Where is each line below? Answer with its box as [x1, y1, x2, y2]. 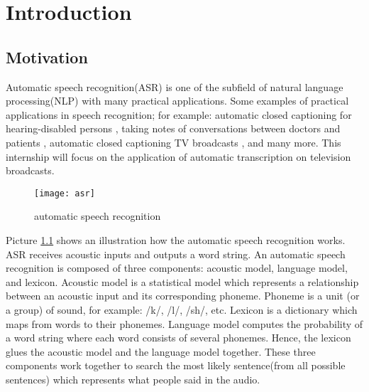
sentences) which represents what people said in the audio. [6, 371, 260, 386]
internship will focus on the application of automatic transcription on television [6, 149, 351, 164]
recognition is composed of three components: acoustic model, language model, [6, 260, 348, 275]
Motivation [6, 46, 88, 68]
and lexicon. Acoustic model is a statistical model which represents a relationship [6, 274, 359, 289]
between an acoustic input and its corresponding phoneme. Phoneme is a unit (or [6, 288, 360, 303]
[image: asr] [34, 188, 95, 198]
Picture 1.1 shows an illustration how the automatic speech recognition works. [6, 232, 346, 247]
